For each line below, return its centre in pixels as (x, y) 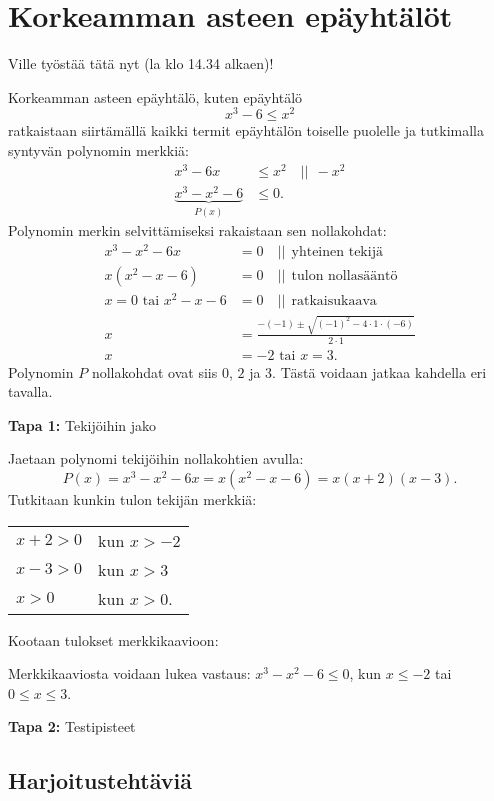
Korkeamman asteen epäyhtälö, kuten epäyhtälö (155, 96)
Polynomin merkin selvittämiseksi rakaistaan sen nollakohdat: (197, 230)
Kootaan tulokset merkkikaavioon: (113, 639)
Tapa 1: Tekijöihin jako (82, 424)
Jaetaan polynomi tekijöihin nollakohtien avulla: (156, 458)
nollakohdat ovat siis (154, 371)
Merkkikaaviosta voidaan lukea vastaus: (129, 673)
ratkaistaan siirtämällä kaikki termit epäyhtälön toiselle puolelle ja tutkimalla (246, 130)
